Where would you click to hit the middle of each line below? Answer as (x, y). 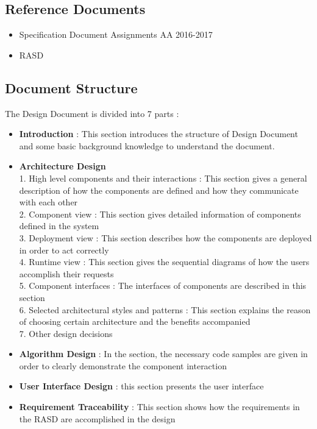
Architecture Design (62, 166)
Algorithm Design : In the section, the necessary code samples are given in (163, 354)
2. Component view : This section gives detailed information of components (160, 214)
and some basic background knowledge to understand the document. (147, 145)
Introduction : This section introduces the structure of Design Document (158, 134)
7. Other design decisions (66, 333)
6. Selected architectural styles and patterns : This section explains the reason (165, 309)
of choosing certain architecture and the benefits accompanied (135, 321)
